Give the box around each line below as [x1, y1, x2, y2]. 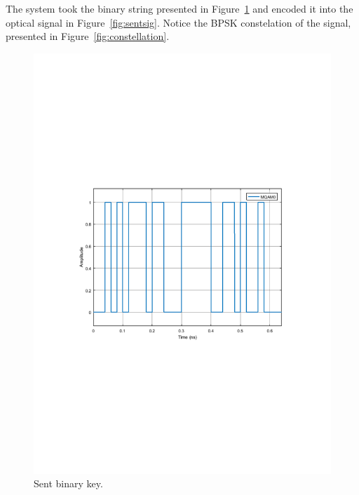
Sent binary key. [34, 476, 103, 491]
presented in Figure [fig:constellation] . [6, 29, 170, 43]
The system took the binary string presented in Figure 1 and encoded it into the [6, 1, 353, 15]
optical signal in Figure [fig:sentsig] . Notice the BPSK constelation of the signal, [6, 15, 351, 29]
